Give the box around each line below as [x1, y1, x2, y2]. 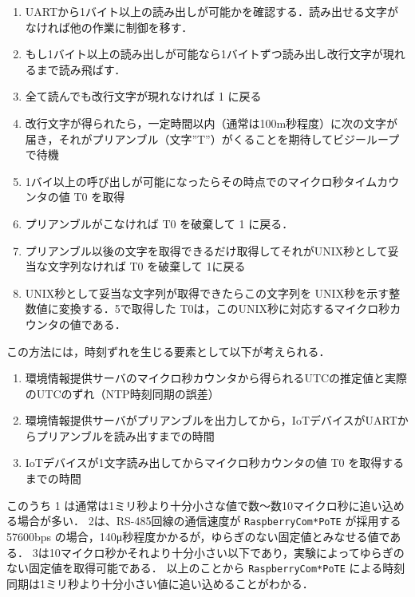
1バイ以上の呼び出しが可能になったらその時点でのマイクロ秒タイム [25, 172, 377, 189]
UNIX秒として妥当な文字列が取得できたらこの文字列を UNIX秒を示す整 [25, 284, 401, 301]
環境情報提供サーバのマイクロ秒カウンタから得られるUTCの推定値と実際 [25, 370, 408, 386]
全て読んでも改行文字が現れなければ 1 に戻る [25, 88, 262, 105]
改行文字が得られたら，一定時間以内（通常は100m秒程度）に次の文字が [25, 114, 398, 131]
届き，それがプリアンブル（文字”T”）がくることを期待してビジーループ [25, 130, 400, 147]
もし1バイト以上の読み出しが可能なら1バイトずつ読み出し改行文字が [25, 45, 383, 62]
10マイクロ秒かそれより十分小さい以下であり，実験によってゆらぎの [49, 544, 405, 560]
